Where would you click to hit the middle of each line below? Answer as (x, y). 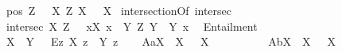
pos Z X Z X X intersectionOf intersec (119, 10)
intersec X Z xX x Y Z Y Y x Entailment (132, 26)
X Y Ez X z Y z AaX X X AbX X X (171, 41)
